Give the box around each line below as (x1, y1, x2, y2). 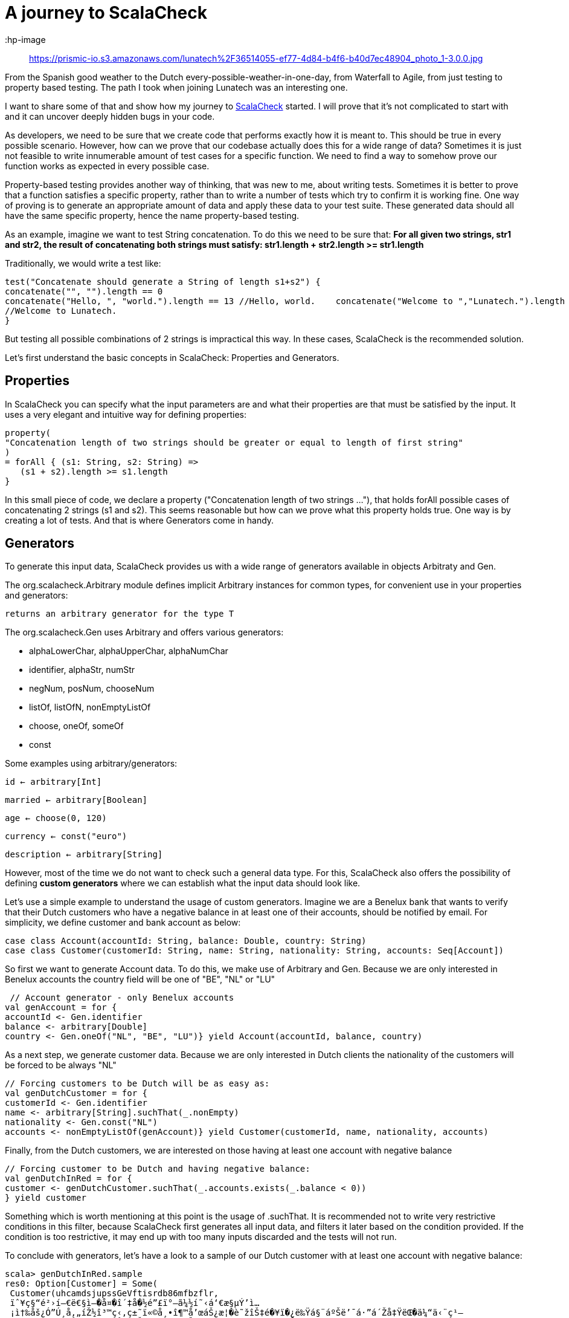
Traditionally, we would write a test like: (5, 258, 161, 268)
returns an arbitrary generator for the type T (5, 609, 234, 619)
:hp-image (5, 34, 46, 45)
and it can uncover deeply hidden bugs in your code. (5, 111, 215, 122)
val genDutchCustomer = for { (5, 1088, 148, 1099)
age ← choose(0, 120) (5, 813, 107, 823)
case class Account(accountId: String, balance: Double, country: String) (5, 936, 367, 946)
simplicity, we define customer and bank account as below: (5, 917, 241, 928)
